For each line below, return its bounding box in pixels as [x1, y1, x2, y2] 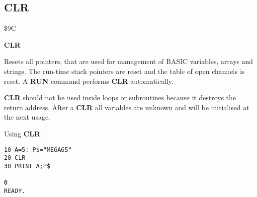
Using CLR [4, 128, 40, 138]
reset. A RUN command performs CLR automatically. [4, 75, 173, 86]
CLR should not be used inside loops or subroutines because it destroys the [4, 92, 236, 103]
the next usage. [4, 112, 51, 122]
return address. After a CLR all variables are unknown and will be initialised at [4, 102, 249, 112]
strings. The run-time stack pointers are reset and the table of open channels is [4, 66, 245, 76]
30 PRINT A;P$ [4, 162, 51, 170]
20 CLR [4, 154, 25, 162]
